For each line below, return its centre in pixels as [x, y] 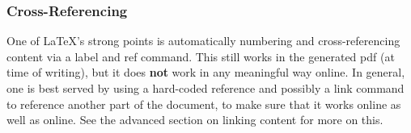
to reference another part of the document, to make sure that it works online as [204, 104]
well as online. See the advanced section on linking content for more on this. [195, 120]
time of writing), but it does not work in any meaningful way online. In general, [206, 72]
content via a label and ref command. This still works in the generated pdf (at [201, 56]
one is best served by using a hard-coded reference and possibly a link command [205, 88]
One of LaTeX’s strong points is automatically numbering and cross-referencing [203, 41]
